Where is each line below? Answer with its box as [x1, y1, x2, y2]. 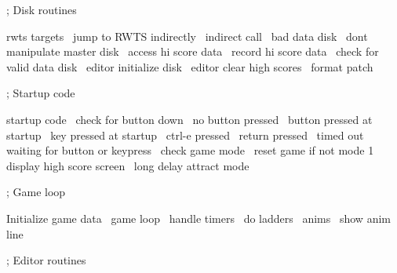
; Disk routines [6, 2, 77, 17]
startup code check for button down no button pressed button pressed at [6, 111, 373, 127]
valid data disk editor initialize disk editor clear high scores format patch [6, 58, 373, 75]
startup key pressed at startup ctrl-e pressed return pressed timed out [6, 126, 364, 143]
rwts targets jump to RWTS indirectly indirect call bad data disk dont [6, 27, 368, 44]
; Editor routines [6, 252, 86, 268]
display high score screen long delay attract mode [6, 157, 249, 173]
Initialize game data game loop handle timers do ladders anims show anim [6, 209, 391, 226]
